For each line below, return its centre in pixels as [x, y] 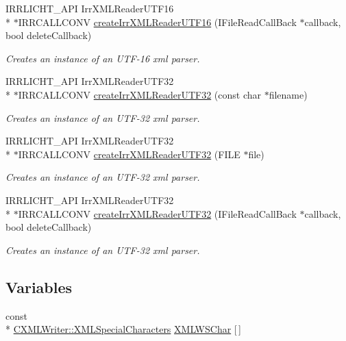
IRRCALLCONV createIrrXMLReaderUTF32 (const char [140, 94]
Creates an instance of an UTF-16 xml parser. [103, 58]
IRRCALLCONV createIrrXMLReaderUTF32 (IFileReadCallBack [157, 213]
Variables [39, 287]
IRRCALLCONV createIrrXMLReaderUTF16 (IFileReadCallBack [157, 22]
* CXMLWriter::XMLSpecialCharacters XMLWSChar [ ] [123, 329]
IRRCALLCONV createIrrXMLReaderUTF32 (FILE [129, 154]
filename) [288, 94]
